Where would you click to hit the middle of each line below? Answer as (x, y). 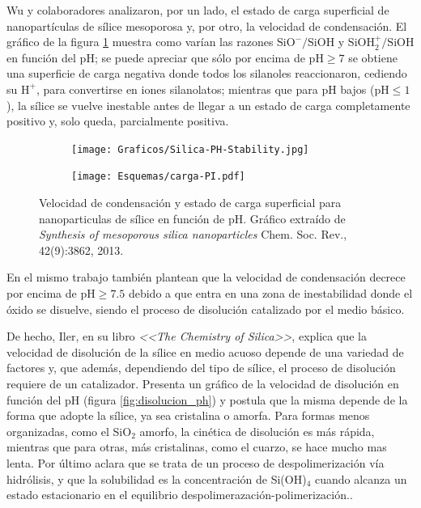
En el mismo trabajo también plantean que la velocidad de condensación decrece (206, 277)
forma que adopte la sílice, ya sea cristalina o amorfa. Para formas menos (188, 415)
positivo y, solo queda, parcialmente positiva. (118, 121)
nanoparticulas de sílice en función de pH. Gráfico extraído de (192, 218)
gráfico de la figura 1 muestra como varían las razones (140, 42)
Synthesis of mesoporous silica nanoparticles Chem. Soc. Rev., (193, 234)
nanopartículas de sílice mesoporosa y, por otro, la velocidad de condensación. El (207, 25)
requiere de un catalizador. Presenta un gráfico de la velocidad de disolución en (203, 383)
